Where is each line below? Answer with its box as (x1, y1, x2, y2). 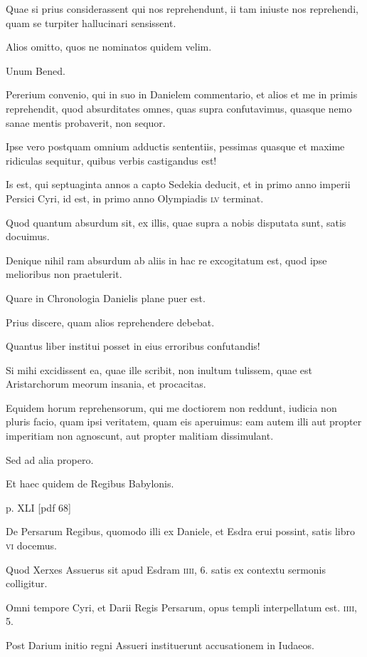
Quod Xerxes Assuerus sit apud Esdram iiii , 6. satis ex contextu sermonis (6, 562, 326, 576)
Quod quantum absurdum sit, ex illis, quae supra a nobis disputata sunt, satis (6, 214, 346, 229)
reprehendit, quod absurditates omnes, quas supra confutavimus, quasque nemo (6, 100, 352, 115)
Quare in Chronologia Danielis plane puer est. (6, 290, 206, 305)
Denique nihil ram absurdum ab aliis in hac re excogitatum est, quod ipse (6, 252, 327, 267)
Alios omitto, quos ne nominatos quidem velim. (6, 39, 212, 54)
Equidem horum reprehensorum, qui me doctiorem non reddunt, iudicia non (6, 400, 337, 415)
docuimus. (6, 229, 50, 244)
